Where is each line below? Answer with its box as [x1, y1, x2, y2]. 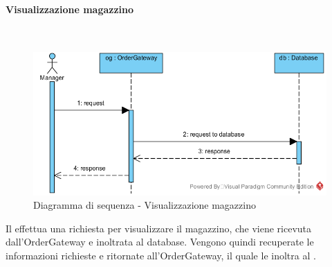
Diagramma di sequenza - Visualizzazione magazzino [33, 198, 256, 212]
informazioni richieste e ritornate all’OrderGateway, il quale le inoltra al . [6, 248, 316, 263]
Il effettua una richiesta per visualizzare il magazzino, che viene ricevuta [6, 221, 312, 235]
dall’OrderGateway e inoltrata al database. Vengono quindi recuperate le [6, 234, 314, 249]
